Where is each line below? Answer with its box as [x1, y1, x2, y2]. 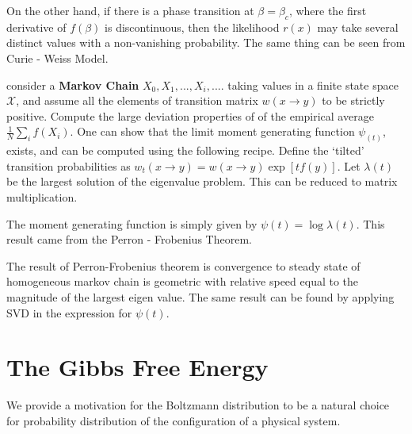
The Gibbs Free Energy [6, 351, 269, 383]
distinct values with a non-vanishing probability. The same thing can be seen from [6, 34, 406, 51]
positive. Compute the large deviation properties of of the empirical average [6, 107, 374, 124]
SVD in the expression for [6, 304, 132, 321]
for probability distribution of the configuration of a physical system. [6, 412, 341, 428]
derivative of [6, 18, 67, 35]
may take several [317, 18, 399, 35]
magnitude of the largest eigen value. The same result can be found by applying [6, 288, 395, 305]
